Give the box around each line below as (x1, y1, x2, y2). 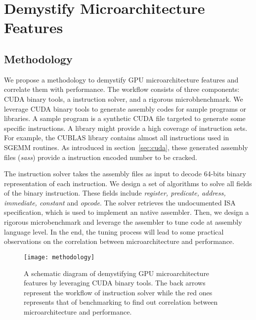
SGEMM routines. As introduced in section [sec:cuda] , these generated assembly (4, 142, 248, 152)
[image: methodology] (24, 253, 95, 261)
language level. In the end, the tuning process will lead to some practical (4, 226, 224, 237)
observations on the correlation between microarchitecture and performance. (4, 236, 234, 246)
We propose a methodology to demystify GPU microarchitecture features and (4, 74, 239, 84)
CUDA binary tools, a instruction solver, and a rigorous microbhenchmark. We (4, 93, 243, 104)
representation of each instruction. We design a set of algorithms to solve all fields (4, 178, 252, 188)
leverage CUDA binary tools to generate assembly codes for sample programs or (4, 103, 247, 114)
